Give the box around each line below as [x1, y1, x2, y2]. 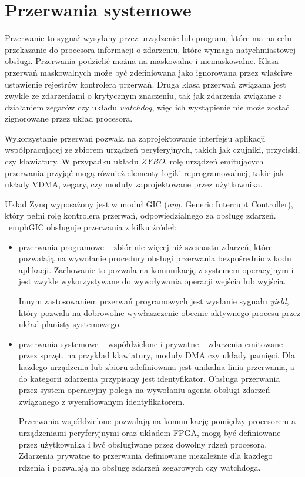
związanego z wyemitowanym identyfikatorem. [18, 395, 185, 407]
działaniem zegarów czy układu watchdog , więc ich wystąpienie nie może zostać [5, 100, 290, 113]
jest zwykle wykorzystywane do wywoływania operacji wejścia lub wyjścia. [18, 275, 286, 287]
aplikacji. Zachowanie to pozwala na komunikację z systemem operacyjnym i [18, 263, 294, 276]
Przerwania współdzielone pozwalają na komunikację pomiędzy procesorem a [18, 415, 296, 427]
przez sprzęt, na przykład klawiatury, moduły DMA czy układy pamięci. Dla [18, 349, 295, 361]
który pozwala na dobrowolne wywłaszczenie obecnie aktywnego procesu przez [18, 306, 301, 318]
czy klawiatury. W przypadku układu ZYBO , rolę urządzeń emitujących [5, 155, 264, 167]
